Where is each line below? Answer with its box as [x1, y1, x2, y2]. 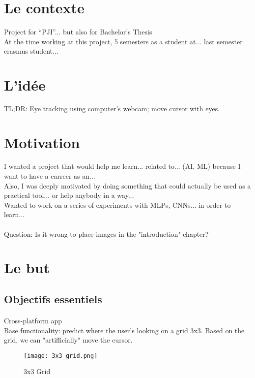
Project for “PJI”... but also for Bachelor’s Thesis [4, 26, 152, 36]
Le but [4, 257, 50, 278]
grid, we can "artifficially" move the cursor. [4, 335, 133, 345]
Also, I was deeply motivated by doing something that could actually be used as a [4, 180, 251, 190]
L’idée [4, 74, 46, 94]
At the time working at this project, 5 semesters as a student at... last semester [4, 36, 243, 46]
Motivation [4, 132, 80, 152]
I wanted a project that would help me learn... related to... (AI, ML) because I [4, 161, 241, 171]
